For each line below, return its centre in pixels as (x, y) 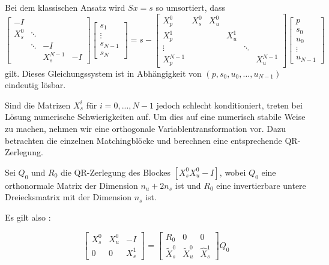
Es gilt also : (28, 217)
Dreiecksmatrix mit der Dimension (68, 197)
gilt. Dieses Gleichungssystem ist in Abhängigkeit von (103, 73)
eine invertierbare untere (261, 185)
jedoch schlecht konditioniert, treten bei (229, 105)
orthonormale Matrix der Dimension (71, 185)
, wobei (233, 172)
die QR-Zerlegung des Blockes (116, 172)
